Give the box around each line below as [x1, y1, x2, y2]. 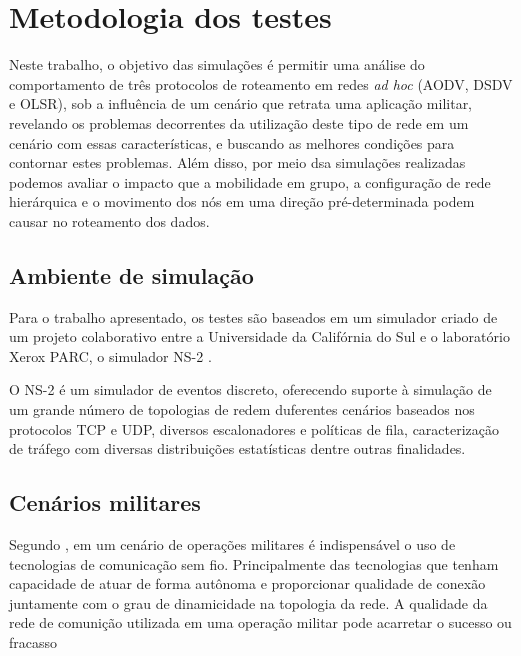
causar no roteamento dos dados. [9, 210, 210, 231]
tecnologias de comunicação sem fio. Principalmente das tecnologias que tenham [9, 553, 499, 574]
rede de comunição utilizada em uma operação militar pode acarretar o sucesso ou [9, 612, 512, 633]
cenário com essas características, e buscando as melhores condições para [9, 132, 455, 153]
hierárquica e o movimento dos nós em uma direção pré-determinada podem [9, 191, 475, 212]
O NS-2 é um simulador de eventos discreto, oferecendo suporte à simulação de [9, 379, 492, 400]
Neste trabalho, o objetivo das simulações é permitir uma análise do [9, 54, 425, 75]
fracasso [9, 632, 58, 652]
